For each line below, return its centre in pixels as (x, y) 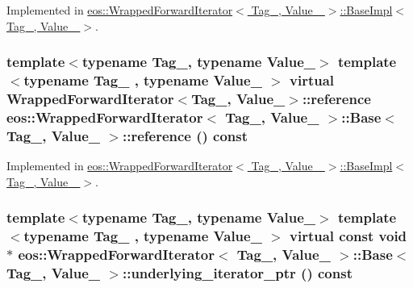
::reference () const (185, 135)
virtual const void (348, 236)
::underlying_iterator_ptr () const (237, 272)
